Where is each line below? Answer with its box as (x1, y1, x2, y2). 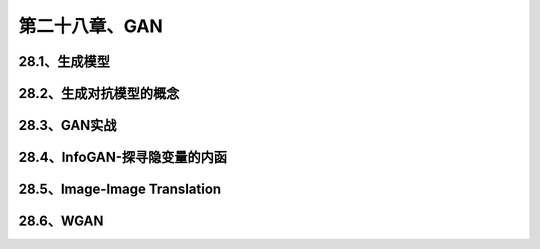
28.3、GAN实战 (18, 117, 117, 134)
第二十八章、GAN (18, 15, 164, 37)
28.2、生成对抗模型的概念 (18, 85, 180, 102)
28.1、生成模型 (18, 53, 110, 70)
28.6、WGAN (18, 213, 104, 230)
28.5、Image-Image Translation (18, 181, 222, 198)
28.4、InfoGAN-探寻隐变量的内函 (18, 149, 228, 166)
